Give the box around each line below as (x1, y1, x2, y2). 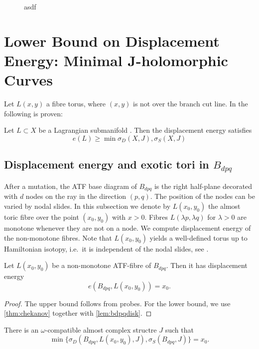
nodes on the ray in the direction (25, 191, 127, 201)
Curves (4, 70, 53, 90)
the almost (208, 200, 241, 211)
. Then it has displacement (166, 260, 248, 270)
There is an (4, 324, 39, 335)
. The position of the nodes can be (150, 191, 255, 201)
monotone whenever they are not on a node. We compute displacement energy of (4, 222, 251, 233)
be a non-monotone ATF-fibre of (52, 260, 151, 270)
